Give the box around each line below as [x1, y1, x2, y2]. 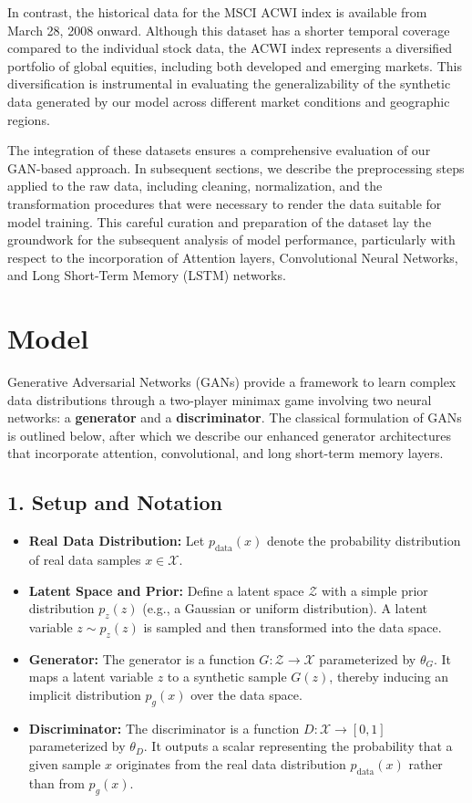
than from [28, 773, 85, 792]
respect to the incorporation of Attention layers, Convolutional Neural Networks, [7, 247, 458, 266]
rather [408, 754, 443, 773]
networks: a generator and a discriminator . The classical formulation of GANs [7, 408, 462, 427]
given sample [28, 754, 101, 773]
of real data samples [28, 550, 141, 568]
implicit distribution [28, 684, 141, 704]
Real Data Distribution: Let [28, 531, 205, 550]
